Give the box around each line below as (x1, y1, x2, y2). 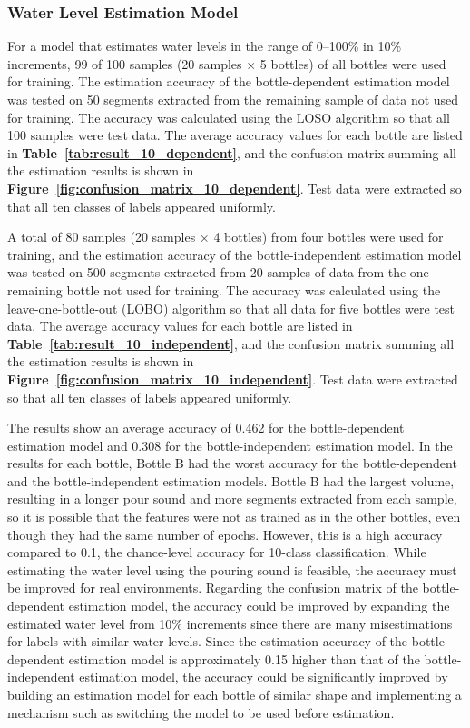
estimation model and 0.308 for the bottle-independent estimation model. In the (7, 435, 453, 454)
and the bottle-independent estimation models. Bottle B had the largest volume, (7, 471, 455, 490)
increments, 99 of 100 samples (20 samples (7, 54, 242, 73)
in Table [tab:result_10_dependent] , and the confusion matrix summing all (7, 143, 457, 162)
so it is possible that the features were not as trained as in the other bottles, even (7, 507, 461, 526)
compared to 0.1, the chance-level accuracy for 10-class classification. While (7, 543, 426, 562)
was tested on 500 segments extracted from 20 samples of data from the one (7, 263, 429, 282)
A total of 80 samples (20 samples (7, 227, 196, 246)
